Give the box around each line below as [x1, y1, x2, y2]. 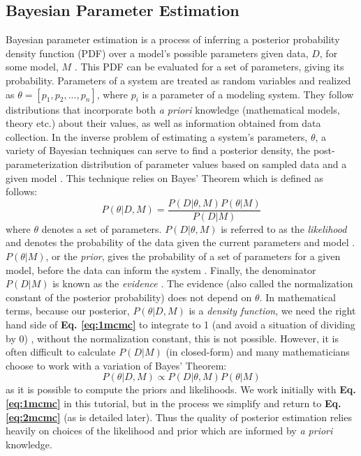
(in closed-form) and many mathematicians [165, 344, 350, 359]
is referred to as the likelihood [221, 221, 347, 236]
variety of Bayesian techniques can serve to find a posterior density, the [6, 143, 311, 158]
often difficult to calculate [6, 344, 116, 359]
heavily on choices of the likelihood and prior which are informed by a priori [6, 423, 333, 438]
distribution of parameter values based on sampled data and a [81, 156, 347, 171]
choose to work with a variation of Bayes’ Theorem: [6, 358, 227, 372]
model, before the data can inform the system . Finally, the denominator [6, 262, 316, 277]
